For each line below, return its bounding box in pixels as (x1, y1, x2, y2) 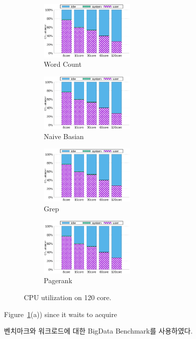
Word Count (44, 59, 82, 69)
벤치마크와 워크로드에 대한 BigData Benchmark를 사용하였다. (4, 326, 193, 336)
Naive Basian (44, 131, 84, 141)
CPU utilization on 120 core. (24, 292, 111, 303)
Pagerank (44, 275, 73, 286)
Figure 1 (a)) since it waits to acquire (4, 309, 117, 319)
